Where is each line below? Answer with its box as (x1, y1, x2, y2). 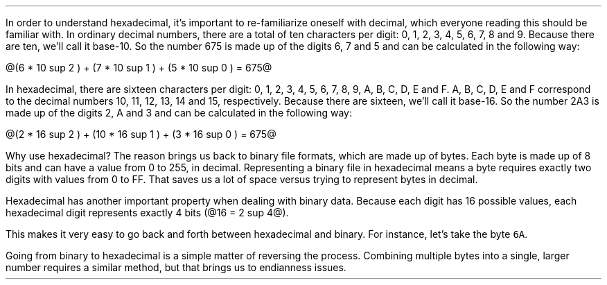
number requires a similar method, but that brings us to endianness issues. (6, 261, 346, 273)
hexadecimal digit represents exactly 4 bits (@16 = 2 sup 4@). (6, 207, 289, 218)
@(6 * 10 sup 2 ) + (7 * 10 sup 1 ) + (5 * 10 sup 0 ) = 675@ (6, 62, 272, 74)
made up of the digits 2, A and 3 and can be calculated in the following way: (6, 107, 352, 119)
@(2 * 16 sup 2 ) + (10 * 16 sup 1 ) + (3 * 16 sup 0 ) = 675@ (6, 128, 276, 140)
